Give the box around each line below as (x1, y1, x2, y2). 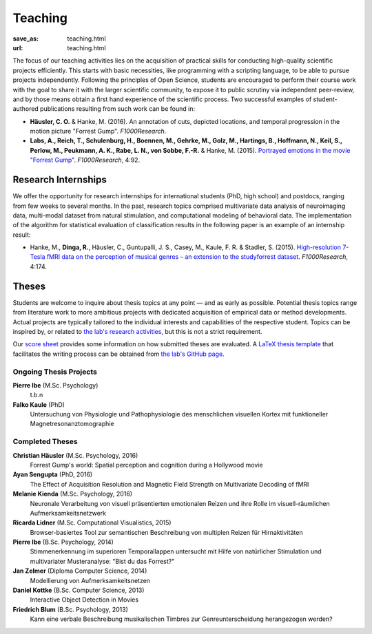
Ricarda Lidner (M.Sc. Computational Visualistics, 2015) (12, 518, 172, 527)
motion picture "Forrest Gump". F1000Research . (30, 127, 167, 136)
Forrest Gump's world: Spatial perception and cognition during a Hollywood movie (30, 461, 263, 469)
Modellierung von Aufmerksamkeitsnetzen (30, 576, 151, 584)
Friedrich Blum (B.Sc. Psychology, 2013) (12, 605, 129, 613)
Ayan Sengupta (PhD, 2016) (12, 470, 93, 478)
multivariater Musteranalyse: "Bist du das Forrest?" (30, 557, 175, 565)
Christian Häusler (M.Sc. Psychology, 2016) (12, 451, 138, 459)
